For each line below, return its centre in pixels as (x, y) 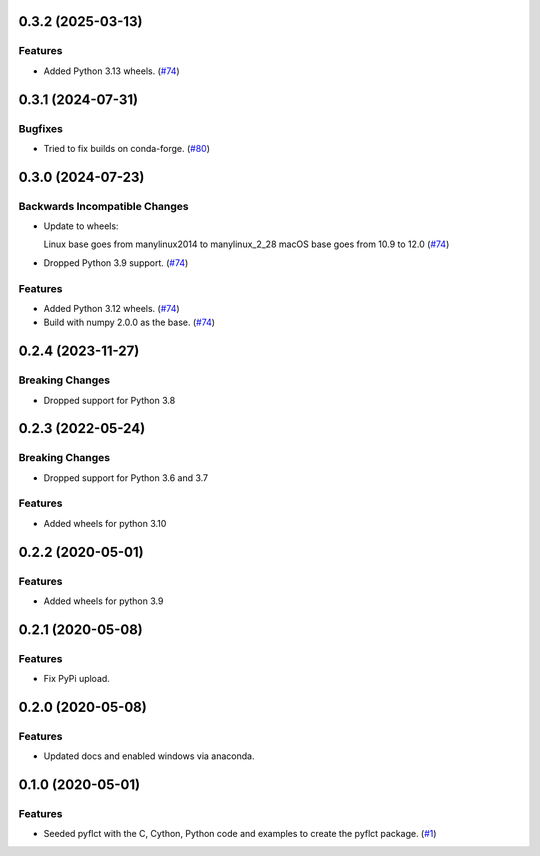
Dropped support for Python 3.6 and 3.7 (126, 477)
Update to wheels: (81, 226)
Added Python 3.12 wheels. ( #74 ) (111, 308)
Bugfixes (41, 128)
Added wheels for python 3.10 (105, 523)
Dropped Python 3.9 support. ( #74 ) (116, 262)
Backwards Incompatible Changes (103, 206)
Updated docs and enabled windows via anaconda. (149, 756)
